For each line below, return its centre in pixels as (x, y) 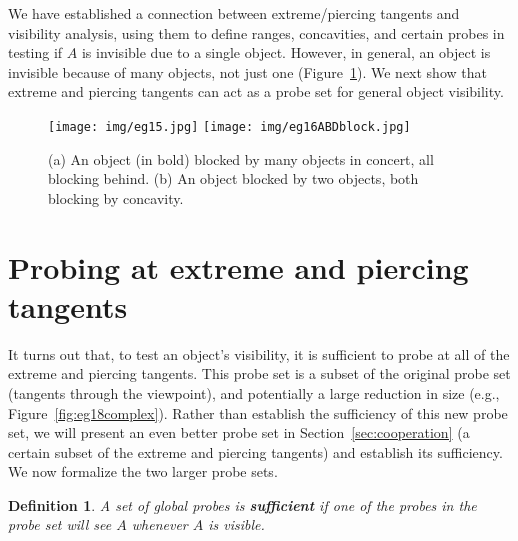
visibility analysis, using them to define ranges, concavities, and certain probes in (256, 32)
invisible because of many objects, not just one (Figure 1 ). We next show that (247, 71)
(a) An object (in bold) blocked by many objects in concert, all (241, 158)
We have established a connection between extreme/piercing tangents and (234, 13)
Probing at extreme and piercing (238, 266)
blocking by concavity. (116, 197)
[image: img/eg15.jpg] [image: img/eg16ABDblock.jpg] (229, 126)
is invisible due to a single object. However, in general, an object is (286, 52)
